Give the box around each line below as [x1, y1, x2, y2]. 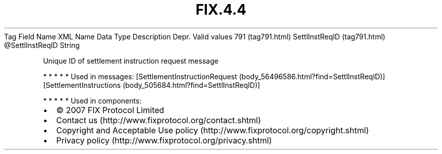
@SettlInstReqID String [4, 40, 80, 49]
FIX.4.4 [195, 1, 247, 18]
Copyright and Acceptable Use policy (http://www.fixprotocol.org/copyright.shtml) [56, 125, 369, 135]
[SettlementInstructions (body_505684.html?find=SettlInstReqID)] [43, 80, 260, 89]
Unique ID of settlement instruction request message [43, 56, 218, 65]
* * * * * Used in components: [43, 96, 142, 105]
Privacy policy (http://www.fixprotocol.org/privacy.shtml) [56, 135, 272, 145]
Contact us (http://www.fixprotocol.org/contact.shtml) [56, 115, 261, 125]
